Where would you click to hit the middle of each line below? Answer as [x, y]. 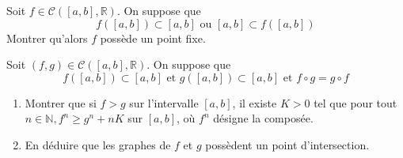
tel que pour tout [355, 102]
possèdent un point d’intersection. [287, 144]
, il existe [255, 102]
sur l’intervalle [164, 102]
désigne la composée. [263, 118]
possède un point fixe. [153, 38]
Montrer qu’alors [47, 38]
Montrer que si [61, 102]
